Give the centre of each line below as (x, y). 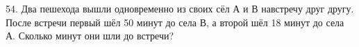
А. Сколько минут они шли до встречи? (90, 36)
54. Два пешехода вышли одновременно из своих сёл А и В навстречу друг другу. (180, 8)
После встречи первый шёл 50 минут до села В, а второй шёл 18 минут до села (175, 22)
